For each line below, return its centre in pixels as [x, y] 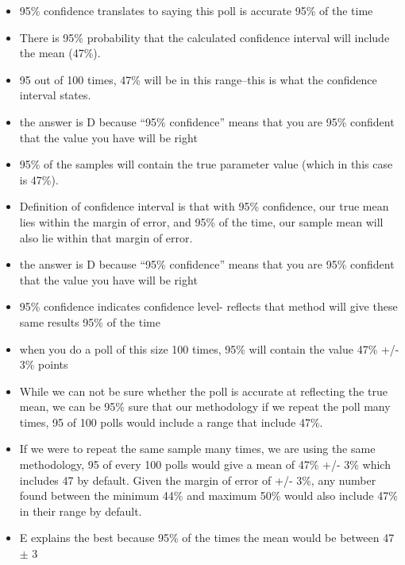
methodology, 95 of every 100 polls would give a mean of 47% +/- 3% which [205, 464]
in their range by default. [81, 511]
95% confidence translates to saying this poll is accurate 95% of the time [196, 10]
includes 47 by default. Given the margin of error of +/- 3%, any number [198, 480]
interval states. [55, 95]
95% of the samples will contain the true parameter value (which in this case [206, 164]
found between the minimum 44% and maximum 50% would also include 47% [208, 495]
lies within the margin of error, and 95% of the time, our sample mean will [201, 221]
